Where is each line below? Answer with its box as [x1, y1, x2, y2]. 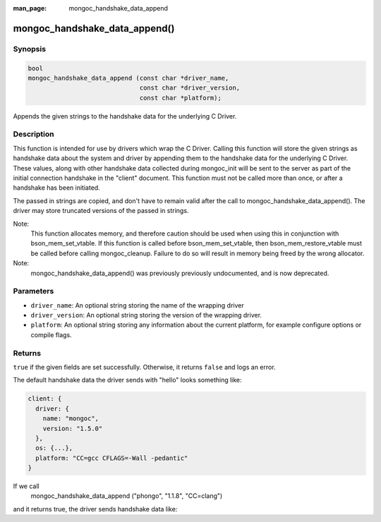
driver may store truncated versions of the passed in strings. [13, 207, 189, 215]
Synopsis [13, 44, 46, 54]
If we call [13, 482, 40, 490]
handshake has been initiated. [13, 183, 100, 192]
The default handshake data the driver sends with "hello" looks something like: [13, 376, 243, 384]
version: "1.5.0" [42, 424, 103, 432]
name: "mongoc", [42, 415, 99, 423]
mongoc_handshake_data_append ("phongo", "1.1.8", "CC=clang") [30, 492, 223, 500]
